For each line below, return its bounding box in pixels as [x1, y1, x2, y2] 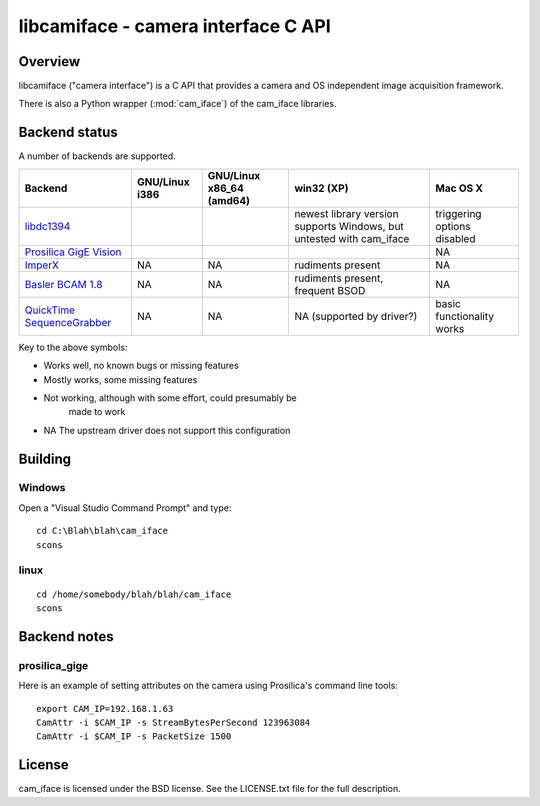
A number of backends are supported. [18, 150, 177, 162]
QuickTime [24, 303, 75, 317]
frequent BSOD [294, 283, 366, 297]
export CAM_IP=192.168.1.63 [36, 703, 174, 714]
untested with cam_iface [294, 231, 410, 245]
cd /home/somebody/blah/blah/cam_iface [36, 588, 232, 600]
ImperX [24, 258, 60, 272]
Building [18, 450, 72, 467]
